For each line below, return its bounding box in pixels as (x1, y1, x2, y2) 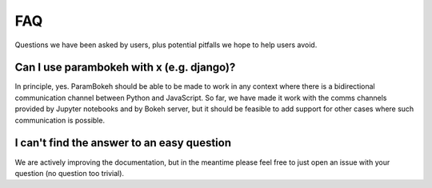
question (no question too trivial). (14, 168, 124, 178)
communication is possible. (14, 115, 106, 125)
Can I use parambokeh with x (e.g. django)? (14, 61, 236, 74)
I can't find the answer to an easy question (14, 136, 232, 150)
